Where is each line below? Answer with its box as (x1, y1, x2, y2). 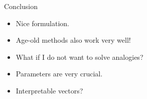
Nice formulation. (16, 18, 70, 28)
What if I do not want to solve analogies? (16, 51, 143, 62)
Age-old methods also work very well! (16, 35, 131, 45)
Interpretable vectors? (16, 85, 83, 95)
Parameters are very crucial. (16, 68, 103, 79)
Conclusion (4, 1, 38, 11)
